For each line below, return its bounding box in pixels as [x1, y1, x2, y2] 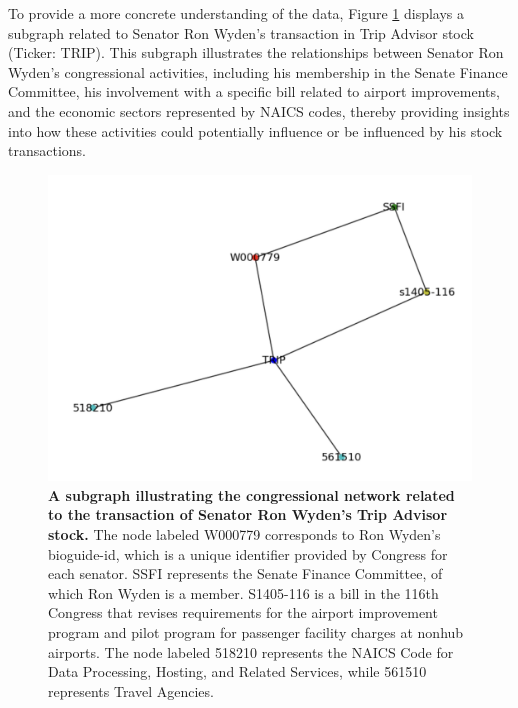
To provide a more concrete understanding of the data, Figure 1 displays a [8, 3, 465, 23]
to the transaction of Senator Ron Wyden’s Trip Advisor [48, 504, 448, 525]
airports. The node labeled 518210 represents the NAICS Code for [48, 641, 454, 662]
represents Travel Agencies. [48, 680, 214, 701]
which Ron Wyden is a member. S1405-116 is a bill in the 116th [48, 582, 439, 603]
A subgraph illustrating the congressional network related [48, 484, 455, 505]
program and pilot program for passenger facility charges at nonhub [48, 621, 464, 642]
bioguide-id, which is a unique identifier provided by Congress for [48, 543, 448, 564]
